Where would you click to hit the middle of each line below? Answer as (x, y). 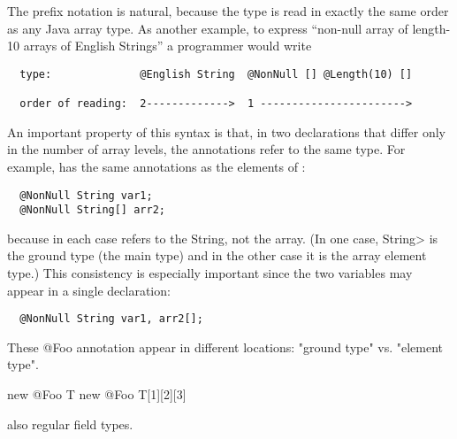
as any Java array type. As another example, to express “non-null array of (208, 28)
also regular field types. (70, 424)
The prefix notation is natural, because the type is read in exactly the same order (228, 11)
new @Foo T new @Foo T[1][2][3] (97, 394)
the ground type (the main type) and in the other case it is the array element (217, 255)
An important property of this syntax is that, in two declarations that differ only (226, 131)
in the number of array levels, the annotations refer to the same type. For (206, 149)
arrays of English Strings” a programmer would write (168, 46)
